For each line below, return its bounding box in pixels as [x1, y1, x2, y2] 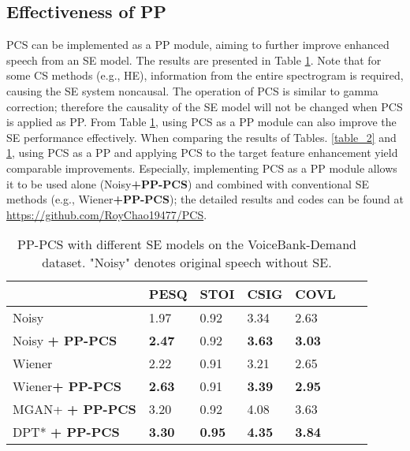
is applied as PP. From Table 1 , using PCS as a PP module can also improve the [6, 114, 397, 130]
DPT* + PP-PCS [13, 423, 120, 442]
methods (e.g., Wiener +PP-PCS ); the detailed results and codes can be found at [6, 191, 404, 207]
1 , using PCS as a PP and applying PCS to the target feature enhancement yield [6, 144, 398, 161]
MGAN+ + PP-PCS [13, 400, 136, 419]
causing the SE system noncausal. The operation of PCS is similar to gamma [6, 82, 378, 99]
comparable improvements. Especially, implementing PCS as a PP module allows [6, 159, 397, 176]
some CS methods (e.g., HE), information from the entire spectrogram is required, [6, 67, 404, 84]
